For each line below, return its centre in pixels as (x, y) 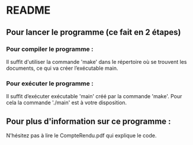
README (28, 10)
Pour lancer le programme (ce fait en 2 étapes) (94, 32)
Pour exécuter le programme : (50, 83)
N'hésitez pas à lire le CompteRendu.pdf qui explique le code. (81, 135)
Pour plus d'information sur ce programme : (89, 121)
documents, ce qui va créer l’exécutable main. (62, 68)
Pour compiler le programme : (50, 49)
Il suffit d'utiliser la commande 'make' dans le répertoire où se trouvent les (96, 62)
